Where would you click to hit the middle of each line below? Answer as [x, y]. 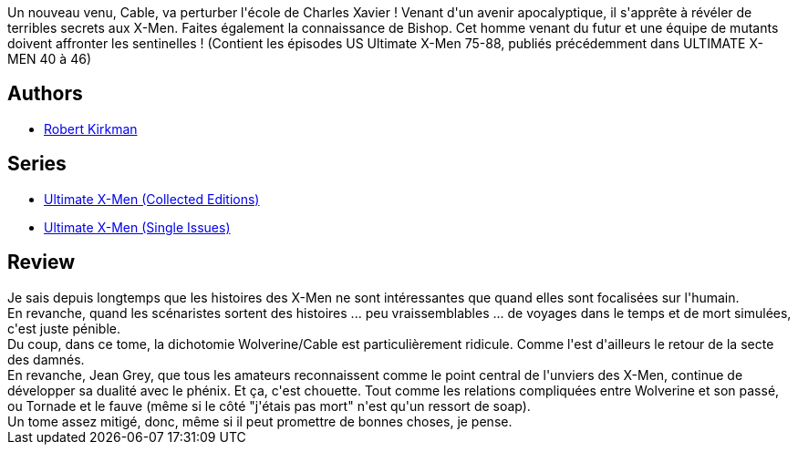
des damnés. [46, 359]
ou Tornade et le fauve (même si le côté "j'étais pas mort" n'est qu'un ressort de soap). [269, 406]
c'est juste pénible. [64, 328]
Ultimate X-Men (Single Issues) [137, 227]
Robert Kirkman [91, 128]
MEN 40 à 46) [49, 59]
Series [37, 164]
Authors [45, 94]
